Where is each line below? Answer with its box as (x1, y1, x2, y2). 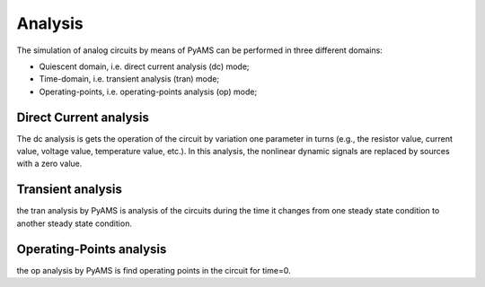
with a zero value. (16, 158, 83, 170)
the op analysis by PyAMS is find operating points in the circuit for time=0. (16, 265, 291, 275)
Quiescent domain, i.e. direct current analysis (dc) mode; (39, 61, 251, 72)
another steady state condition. (16, 218, 132, 229)
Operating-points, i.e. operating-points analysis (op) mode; (39, 86, 258, 97)
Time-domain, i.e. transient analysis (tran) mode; (39, 74, 220, 84)
